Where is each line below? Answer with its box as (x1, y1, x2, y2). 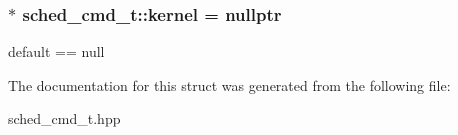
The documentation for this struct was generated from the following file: (8, 74, 451, 95)
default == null (8, 41, 105, 62)
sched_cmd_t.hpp (8, 108, 121, 129)
